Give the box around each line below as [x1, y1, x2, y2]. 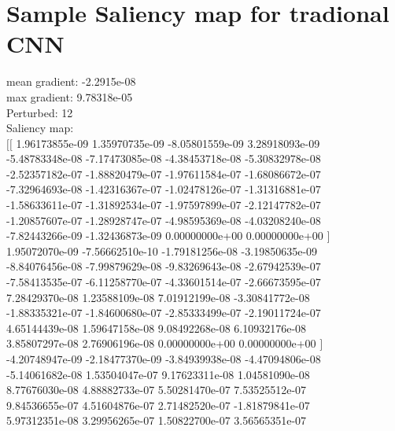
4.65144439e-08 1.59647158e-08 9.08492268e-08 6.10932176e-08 [6, 319, 307, 336]
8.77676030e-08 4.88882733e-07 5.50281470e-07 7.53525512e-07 [6, 381, 307, 398]
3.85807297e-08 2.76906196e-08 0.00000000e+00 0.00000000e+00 [6, 335, 316, 352]
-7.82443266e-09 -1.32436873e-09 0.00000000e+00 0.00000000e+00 [6, 227, 323, 244]
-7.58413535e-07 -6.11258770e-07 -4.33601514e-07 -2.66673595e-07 [6, 274, 321, 290]
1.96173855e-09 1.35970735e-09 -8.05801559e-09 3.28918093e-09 [16, 134, 320, 151]
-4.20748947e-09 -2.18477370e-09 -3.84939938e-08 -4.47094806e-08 [6, 351, 321, 367]
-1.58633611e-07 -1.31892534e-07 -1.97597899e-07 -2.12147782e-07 [6, 197, 321, 213]
